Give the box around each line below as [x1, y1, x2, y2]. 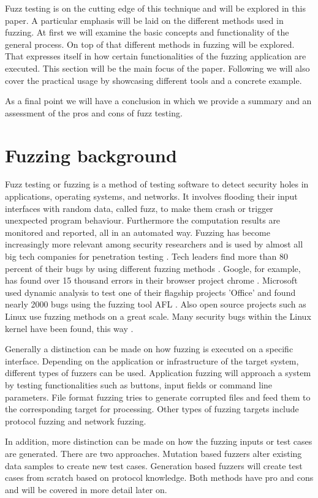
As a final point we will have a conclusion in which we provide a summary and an [5, 94, 312, 107]
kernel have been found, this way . [5, 322, 134, 334]
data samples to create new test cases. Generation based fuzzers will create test [5, 459, 303, 472]
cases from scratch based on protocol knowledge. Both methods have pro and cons [5, 471, 314, 484]
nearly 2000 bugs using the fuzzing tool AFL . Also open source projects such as [5, 298, 306, 311]
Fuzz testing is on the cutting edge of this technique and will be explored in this [5, 2, 306, 14]
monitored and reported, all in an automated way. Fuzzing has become [5, 225, 270, 238]
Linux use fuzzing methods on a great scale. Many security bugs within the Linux [5, 310, 311, 322]
